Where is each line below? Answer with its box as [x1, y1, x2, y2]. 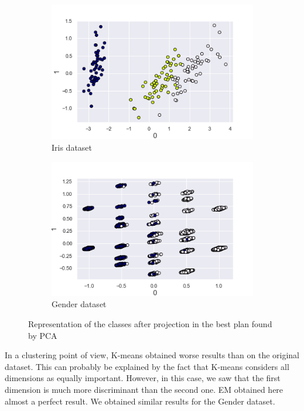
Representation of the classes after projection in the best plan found [28, 318, 272, 330]
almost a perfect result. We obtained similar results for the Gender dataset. [5, 395, 275, 407]
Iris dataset [52, 141, 93, 153]
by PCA [28, 329, 57, 341]
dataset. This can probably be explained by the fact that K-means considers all [5, 360, 289, 372]
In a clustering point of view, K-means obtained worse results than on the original [5, 349, 299, 361]
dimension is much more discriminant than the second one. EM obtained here [5, 383, 283, 395]
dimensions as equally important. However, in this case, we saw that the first [5, 372, 281, 384]
